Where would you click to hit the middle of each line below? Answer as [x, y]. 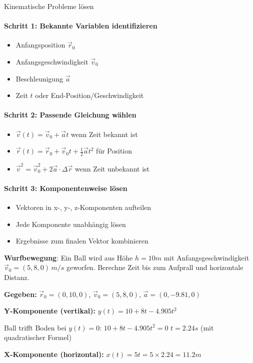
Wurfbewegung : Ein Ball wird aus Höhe [68, 257]
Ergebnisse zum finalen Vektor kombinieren [82, 241]
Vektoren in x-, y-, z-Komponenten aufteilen [83, 207]
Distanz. [17, 277]
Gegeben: [20, 294]
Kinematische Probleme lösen [49, 6]
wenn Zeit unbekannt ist [112, 168]
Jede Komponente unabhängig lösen [71, 224]
